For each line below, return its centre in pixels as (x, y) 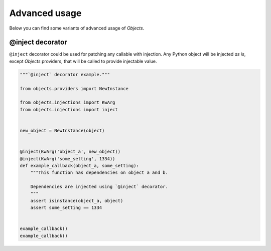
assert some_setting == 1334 (66, 208)
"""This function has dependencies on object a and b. (99, 173)
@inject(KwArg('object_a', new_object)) (70, 152)
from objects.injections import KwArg (67, 102)
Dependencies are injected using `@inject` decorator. (99, 187)
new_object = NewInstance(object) (62, 131)
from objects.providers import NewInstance (74, 88)
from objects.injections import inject (69, 109)
